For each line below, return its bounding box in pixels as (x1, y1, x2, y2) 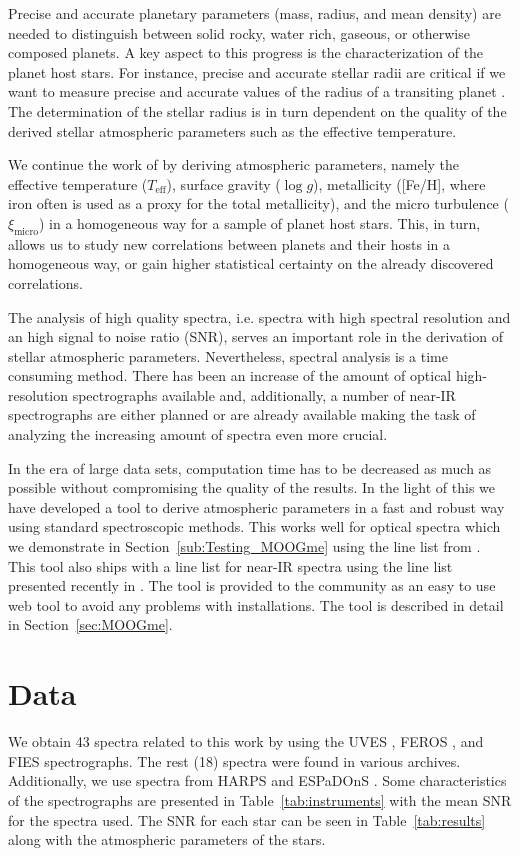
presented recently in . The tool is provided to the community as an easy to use (8, 575, 496, 596)
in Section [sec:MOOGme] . (8, 614, 173, 635)
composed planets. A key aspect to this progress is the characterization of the (8, 42, 484, 63)
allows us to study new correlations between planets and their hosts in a (8, 233, 451, 254)
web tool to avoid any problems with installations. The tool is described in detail (8, 594, 504, 615)
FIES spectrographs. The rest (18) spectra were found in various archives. (8, 750, 461, 771)
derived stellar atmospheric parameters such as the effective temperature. (8, 120, 457, 141)
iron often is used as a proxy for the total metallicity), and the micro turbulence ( (8, 193, 509, 214)
